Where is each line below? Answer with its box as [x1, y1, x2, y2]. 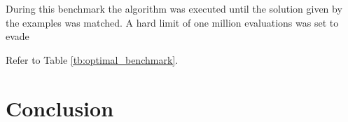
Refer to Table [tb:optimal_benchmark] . [6, 52, 179, 67]
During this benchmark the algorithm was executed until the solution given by [6, 1, 342, 15]
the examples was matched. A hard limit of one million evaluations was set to [6, 15, 339, 29]
